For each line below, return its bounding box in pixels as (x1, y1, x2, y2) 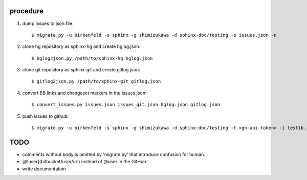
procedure (9, 7, 43, 15)
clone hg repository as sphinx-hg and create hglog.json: (22, 43, 141, 49)
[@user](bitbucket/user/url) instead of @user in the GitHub (22, 159, 146, 165)
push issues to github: (22, 113, 69, 119)
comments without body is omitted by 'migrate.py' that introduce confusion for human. (22, 151, 206, 158)
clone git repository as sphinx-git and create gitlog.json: (22, 67, 140, 73)
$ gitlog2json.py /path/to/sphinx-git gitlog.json (31, 79, 161, 84)
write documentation (22, 166, 66, 172)
